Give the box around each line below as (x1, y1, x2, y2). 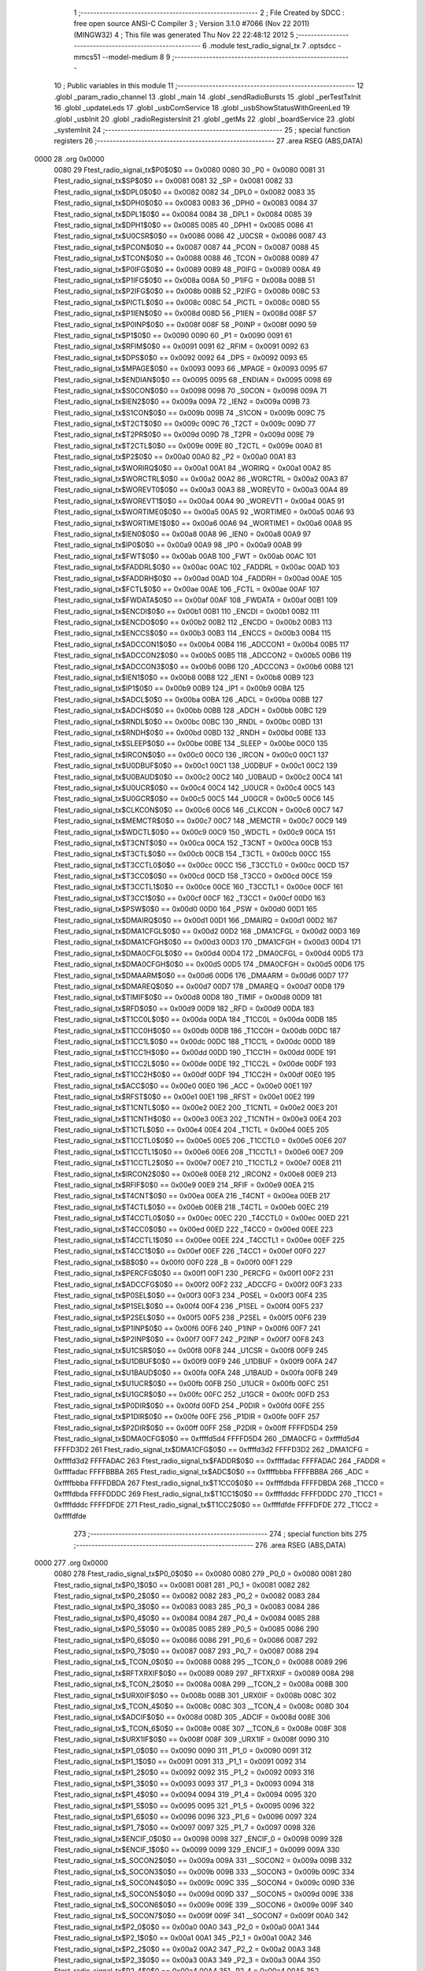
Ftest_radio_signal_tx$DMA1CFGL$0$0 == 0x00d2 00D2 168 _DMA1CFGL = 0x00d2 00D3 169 (54, 926, 361, 936)
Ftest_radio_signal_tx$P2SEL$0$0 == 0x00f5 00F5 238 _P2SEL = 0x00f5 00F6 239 (54, 1313, 327, 1322)
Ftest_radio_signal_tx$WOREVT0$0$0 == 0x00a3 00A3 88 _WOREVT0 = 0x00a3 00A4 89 (54, 485, 349, 494)
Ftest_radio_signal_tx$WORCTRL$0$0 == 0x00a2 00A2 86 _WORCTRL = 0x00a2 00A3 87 (54, 474, 349, 484)
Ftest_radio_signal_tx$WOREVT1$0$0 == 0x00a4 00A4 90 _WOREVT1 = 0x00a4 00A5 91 (54, 496, 345, 505)
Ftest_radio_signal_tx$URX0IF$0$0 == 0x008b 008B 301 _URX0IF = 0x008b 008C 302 (54, 1690, 337, 1700)
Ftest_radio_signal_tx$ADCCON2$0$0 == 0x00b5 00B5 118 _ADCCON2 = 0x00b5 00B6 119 (54, 650, 352, 660)
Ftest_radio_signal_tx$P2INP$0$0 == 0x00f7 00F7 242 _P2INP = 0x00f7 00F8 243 (54, 1335, 324, 1344)
